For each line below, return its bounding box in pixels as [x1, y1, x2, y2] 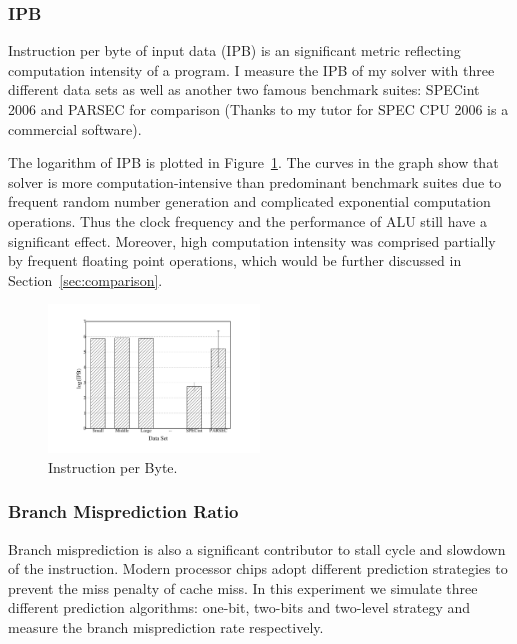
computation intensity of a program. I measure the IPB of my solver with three [8, 59, 495, 80]
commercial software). [8, 118, 142, 139]
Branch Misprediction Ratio [8, 499, 239, 524]
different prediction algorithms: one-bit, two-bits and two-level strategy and [8, 597, 470, 618]
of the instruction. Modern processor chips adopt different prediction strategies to [8, 558, 508, 579]
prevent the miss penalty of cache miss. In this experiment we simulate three [8, 577, 478, 598]
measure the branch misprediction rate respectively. [8, 616, 324, 637]
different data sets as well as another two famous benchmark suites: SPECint [8, 79, 480, 100]
